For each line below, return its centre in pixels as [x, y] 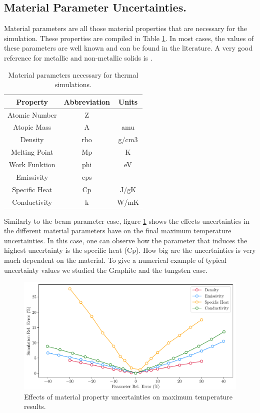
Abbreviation [87, 101]
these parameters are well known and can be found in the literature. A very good [128, 48]
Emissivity [32, 176]
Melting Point [32, 152]
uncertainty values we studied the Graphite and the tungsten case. [106, 270]
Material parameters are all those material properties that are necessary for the [126, 28]
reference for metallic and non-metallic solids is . [78, 57]
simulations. [73, 84]
